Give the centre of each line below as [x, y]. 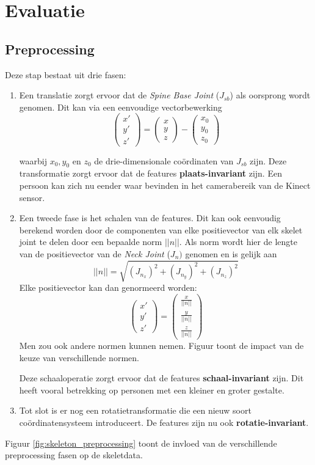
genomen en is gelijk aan [231, 253]
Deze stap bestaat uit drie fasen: [66, 74]
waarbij [33, 160]
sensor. [32, 197]
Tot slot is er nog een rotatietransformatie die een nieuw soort [135, 410]
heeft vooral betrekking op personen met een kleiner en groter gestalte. [152, 390]
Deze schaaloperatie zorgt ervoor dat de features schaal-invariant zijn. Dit [161, 378]
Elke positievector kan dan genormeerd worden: [108, 287]
